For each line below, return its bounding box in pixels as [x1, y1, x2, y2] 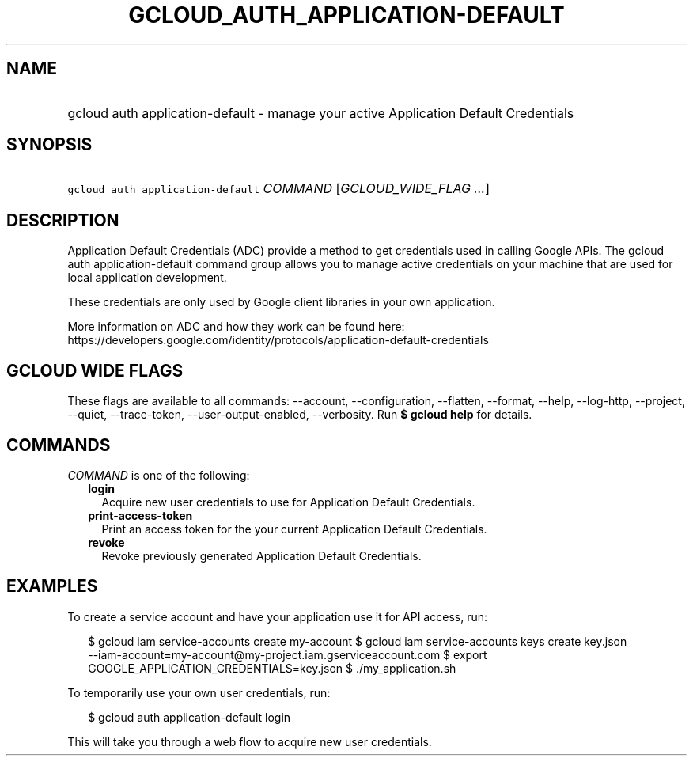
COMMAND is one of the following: [67, 468, 250, 482]
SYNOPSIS [6, 135, 93, 155]
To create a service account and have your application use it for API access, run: [67, 609, 487, 624]
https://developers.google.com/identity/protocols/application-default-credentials [67, 333, 489, 347]
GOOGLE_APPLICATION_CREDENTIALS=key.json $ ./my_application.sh [88, 661, 456, 675]
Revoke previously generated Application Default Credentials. [101, 548, 422, 563]
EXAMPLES [6, 576, 98, 597]
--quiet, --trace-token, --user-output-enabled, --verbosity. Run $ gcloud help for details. [67, 408, 532, 422]
